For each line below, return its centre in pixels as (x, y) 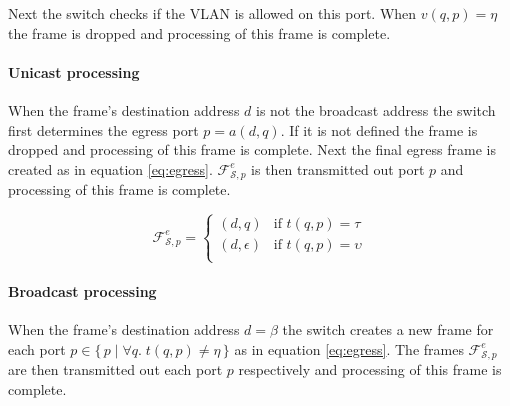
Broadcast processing (82, 291)
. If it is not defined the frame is (379, 129)
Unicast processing (74, 71)
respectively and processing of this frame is (370, 369)
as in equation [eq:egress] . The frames (349, 348)
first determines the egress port (103, 129)
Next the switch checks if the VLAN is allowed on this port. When (212, 13)
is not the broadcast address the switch (376, 109)
